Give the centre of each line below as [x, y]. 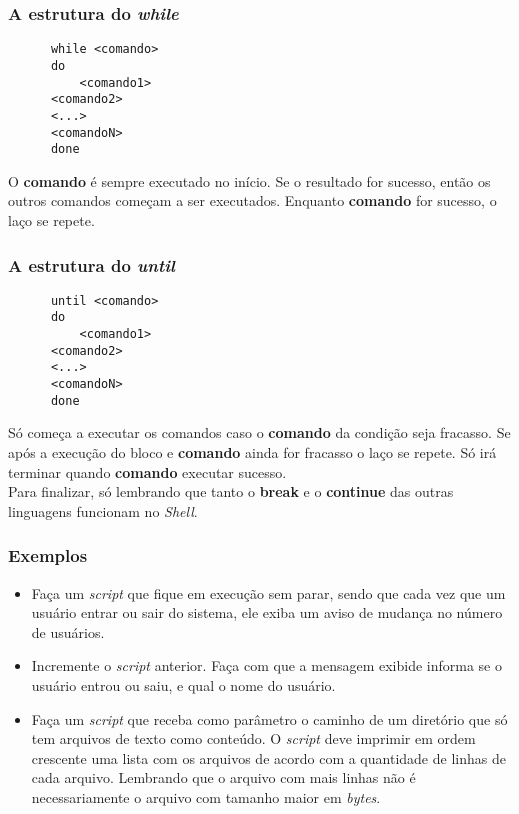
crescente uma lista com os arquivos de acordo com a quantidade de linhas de [268, 757]
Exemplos [48, 555]
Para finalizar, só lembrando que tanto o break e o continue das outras [231, 491]
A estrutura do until [91, 264]
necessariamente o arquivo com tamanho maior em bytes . [206, 796]
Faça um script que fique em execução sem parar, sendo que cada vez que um [268, 592]
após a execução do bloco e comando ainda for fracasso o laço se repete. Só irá [252, 452]
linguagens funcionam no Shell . [103, 510]
